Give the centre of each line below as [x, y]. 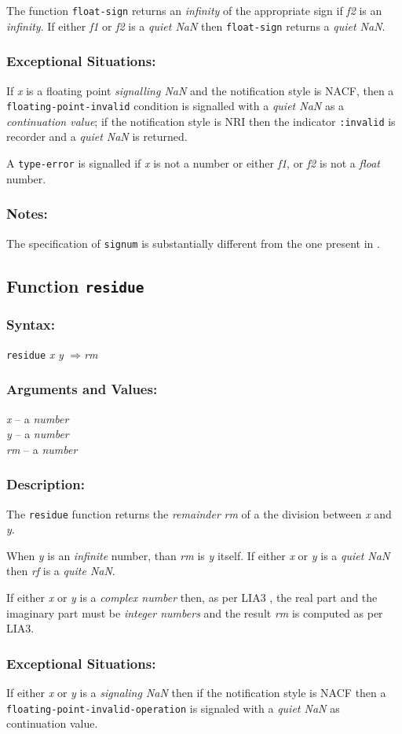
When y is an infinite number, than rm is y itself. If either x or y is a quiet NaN [198, 555]
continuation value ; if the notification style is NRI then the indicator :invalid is [201, 121]
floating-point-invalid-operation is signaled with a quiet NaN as [173, 708]
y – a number [38, 434]
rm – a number [42, 449]
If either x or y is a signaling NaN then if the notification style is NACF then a [196, 693]
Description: [46, 484]
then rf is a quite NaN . [61, 571]
